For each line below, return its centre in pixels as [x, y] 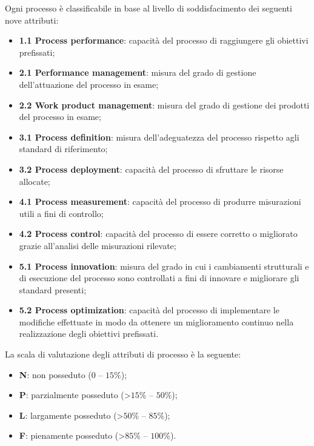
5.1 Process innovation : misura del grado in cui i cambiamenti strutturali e [164, 266]
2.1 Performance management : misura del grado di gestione [138, 72]
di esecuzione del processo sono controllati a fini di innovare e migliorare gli [159, 278]
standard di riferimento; [63, 149]
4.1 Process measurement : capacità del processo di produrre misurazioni [160, 201]
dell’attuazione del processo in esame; [89, 84]
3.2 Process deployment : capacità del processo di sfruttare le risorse [151, 169]
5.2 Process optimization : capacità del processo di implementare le [149, 310]
